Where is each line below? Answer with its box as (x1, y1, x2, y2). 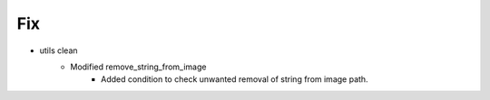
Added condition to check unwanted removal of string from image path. (101, 74, 368, 85)
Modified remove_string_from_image (70, 61, 207, 72)
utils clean (39, 45, 78, 56)
